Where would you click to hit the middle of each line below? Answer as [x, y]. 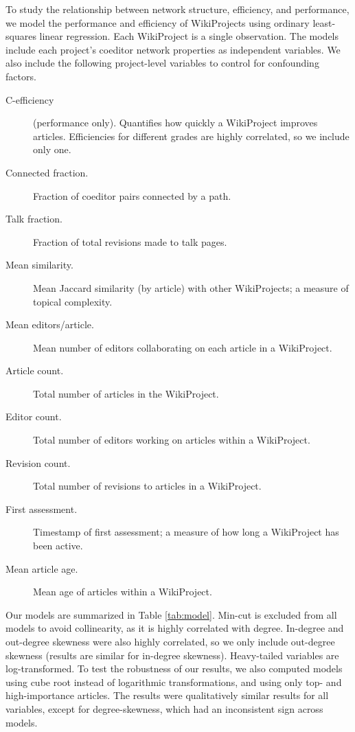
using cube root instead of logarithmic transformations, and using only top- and [174, 682]
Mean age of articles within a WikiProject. [123, 592]
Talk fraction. [34, 219]
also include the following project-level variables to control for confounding [162, 63]
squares [21, 36]
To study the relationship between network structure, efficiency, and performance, [177, 9]
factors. [21, 76]
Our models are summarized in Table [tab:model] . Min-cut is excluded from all [171, 614]
